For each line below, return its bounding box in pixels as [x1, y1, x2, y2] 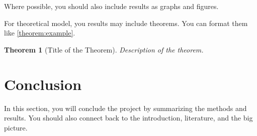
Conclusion [4, 73, 82, 94]
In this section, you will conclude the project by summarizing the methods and [4, 102, 247, 113]
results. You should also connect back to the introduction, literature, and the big [4, 112, 253, 123]
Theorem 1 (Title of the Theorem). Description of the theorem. [4, 44, 204, 54]
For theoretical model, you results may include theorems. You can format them [4, 17, 248, 28]
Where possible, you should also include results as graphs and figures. [4, 1, 219, 11]
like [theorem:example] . [4, 27, 75, 38]
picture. [4, 122, 28, 132]
